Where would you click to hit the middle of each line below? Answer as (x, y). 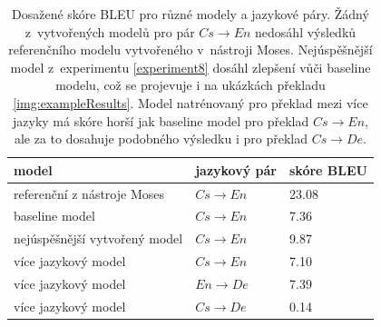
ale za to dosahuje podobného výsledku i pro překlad (161, 139)
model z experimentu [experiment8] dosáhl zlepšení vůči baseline (190, 67)
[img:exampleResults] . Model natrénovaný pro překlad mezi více (190, 102)
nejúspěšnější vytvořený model (98, 238)
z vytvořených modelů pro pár (110, 31)
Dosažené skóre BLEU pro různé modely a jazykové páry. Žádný (190, 14)
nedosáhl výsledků (306, 31)
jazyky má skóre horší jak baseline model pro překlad (161, 120)
